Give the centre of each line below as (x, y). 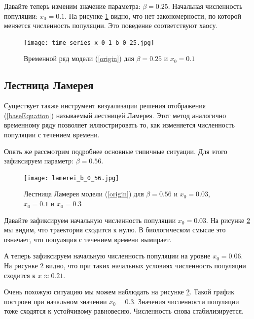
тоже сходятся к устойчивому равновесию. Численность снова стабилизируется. (124, 311)
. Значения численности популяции (186, 301)
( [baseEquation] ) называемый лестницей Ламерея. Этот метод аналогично (115, 115)
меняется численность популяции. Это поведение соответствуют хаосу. (111, 25)
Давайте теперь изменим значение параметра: (72, 6)
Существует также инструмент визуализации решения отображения (105, 106)
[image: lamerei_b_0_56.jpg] (72, 178)
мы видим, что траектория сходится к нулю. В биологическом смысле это (115, 230)
